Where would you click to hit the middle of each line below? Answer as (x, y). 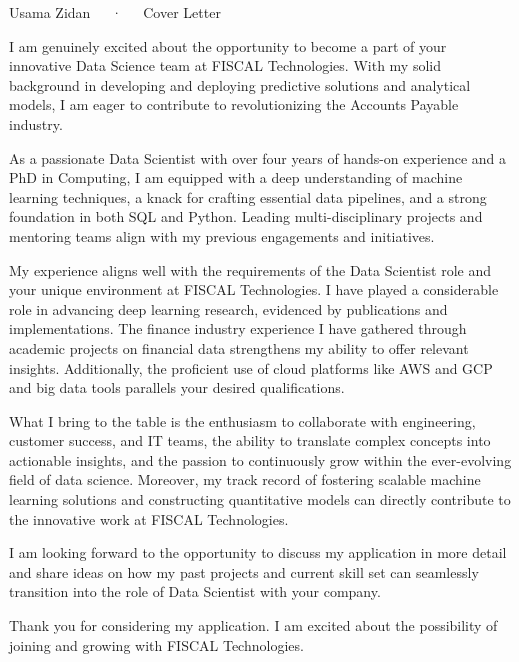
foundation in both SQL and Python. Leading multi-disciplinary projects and (246, 216)
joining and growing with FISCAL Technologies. (156, 644)
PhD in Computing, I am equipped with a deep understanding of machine (236, 177)
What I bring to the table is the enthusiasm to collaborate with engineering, (242, 420)
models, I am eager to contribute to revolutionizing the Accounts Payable (234, 104)
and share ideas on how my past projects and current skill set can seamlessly (244, 571)
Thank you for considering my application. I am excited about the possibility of (253, 625)
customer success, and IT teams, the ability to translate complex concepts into (250, 440)
